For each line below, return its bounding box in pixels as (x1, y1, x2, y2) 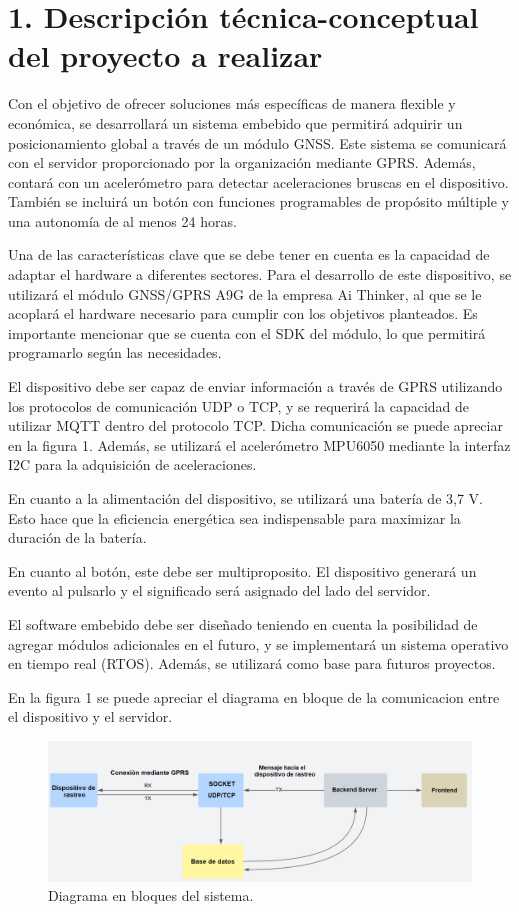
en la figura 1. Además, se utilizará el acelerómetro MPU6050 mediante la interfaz (8, 434, 511, 455)
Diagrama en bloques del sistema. (48, 885, 254, 906)
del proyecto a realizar (8, 35, 323, 76)
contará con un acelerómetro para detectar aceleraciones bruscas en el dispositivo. (8, 171, 509, 192)
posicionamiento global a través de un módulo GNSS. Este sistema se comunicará (8, 132, 507, 153)
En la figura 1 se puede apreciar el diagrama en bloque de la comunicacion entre (8, 686, 500, 707)
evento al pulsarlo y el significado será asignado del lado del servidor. (8, 580, 431, 601)
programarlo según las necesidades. (8, 342, 222, 363)
